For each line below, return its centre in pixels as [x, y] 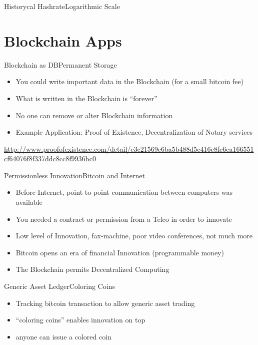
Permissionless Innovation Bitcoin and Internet [74, 175]
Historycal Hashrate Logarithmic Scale [62, 6]
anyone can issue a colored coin [63, 336]
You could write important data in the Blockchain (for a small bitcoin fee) [130, 81]
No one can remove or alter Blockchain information [94, 115]
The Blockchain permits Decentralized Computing [92, 269]
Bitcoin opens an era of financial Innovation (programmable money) [120, 252]
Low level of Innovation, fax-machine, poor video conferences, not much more [134, 236]
